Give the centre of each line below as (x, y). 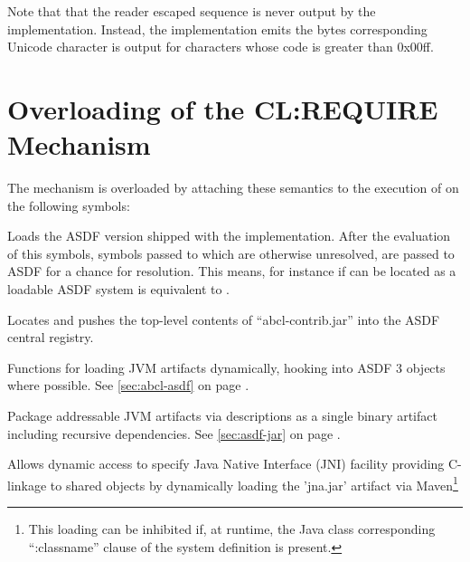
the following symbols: (69, 205)
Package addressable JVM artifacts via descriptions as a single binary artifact (222, 416)
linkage (27, 485)
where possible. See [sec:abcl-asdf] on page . (128, 385)
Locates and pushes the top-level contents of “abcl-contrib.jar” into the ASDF (224, 319)
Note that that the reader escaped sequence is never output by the (192, 11)
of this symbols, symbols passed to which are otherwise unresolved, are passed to (231, 253)
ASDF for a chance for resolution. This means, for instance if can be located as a (232, 271)
